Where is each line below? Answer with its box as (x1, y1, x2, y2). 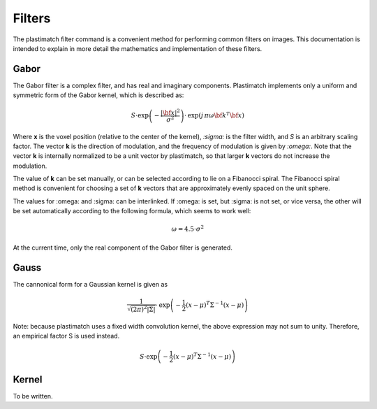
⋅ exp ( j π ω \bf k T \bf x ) (184, 110, 244, 120)
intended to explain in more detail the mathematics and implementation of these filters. (13, 44, 263, 52)
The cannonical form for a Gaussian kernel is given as (13, 280, 168, 288)
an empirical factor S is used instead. (13, 332, 120, 340)
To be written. (13, 392, 53, 401)
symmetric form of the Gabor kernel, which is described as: (13, 91, 184, 99)
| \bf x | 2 (161, 108, 181, 117)
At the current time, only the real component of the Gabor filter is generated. (13, 243, 233, 252)
